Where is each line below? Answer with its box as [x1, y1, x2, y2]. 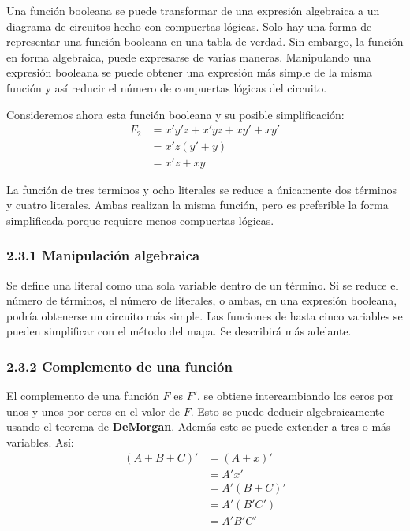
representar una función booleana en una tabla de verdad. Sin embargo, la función [6, 33, 404, 50]
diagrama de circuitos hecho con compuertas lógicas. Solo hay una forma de [6, 17, 372, 34]
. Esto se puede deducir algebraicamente [190, 402, 385, 419]
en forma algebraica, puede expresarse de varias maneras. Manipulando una [6, 48, 371, 65]
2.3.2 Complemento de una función [6, 357, 233, 376]
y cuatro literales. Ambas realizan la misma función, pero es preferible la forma [6, 196, 389, 213]
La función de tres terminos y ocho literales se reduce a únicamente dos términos [6, 181, 397, 197]
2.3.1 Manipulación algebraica [6, 245, 200, 265]
